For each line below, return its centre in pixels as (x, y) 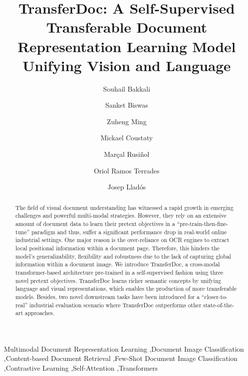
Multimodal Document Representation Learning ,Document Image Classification (124, 348)
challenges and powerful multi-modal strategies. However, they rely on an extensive (121, 216)
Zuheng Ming (127, 121)
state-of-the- (219, 305)
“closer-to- (214, 296)
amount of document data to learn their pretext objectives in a (95, 223)
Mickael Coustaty (127, 138)
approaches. (39, 313)
